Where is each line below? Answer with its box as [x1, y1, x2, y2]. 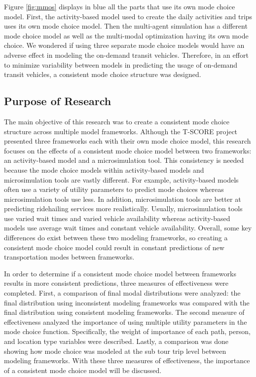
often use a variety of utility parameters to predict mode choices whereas [4, 184, 224, 194]
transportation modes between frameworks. [4, 252, 135, 262]
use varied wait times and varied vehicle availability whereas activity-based [4, 213, 230, 223]
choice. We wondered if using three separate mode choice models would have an [4, 40, 245, 50]
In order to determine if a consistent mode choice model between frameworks [4, 268, 236, 278]
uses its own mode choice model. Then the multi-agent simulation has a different [4, 21, 248, 31]
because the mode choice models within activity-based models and [4, 164, 204, 175]
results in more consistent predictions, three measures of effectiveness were [4, 278, 229, 288]
